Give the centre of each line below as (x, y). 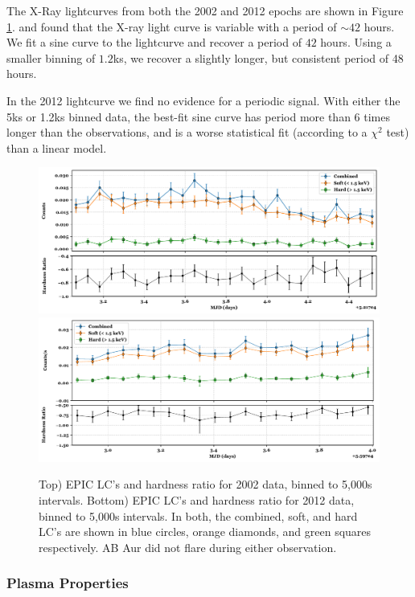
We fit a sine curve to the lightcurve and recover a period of (154, 42)
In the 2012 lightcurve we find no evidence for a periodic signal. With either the (203, 100)
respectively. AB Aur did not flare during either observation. (188, 547)
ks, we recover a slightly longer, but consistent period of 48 (258, 57)
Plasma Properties (68, 583)
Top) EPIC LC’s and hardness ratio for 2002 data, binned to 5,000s (205, 484)
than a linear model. (57, 147)
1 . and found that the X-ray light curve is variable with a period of (172, 26)
